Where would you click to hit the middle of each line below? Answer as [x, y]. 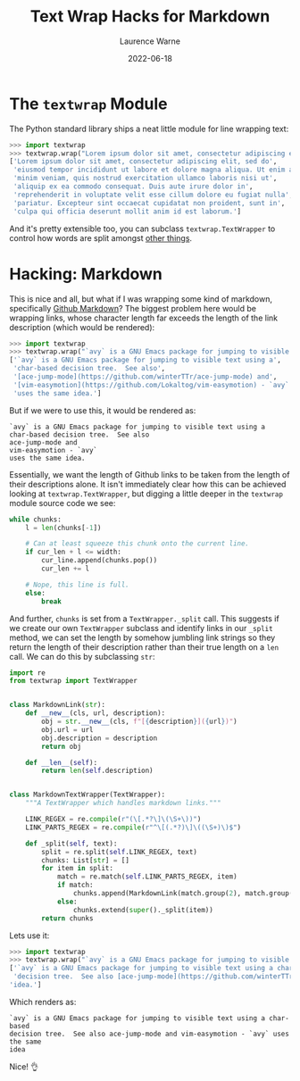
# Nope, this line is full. [77, 585]
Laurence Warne [150, 41]
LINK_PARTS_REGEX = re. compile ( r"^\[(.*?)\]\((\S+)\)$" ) [133, 827]
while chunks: [36, 520]
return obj [62, 746]
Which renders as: [43, 1002]
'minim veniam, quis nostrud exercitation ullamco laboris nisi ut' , [145, 179]
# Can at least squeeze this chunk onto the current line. [137, 544]
